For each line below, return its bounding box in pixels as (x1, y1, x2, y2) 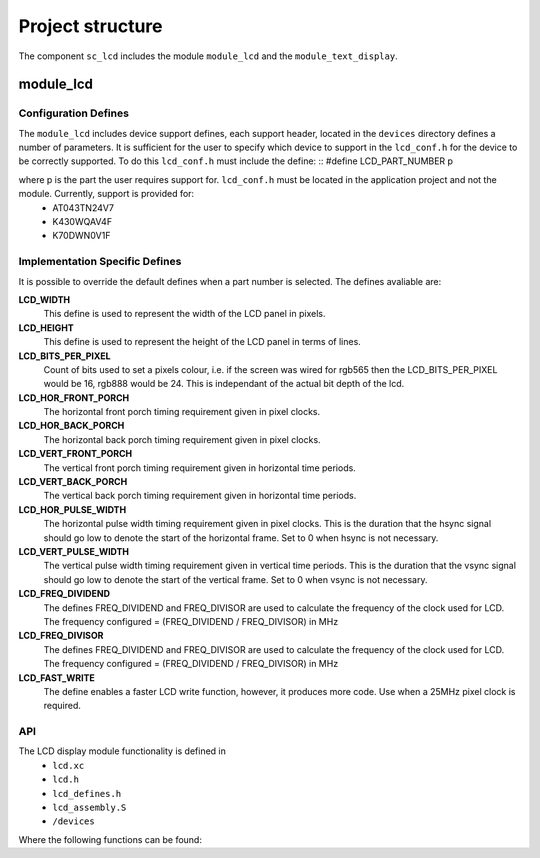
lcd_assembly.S (52, 802, 127, 813)
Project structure (18, 15, 163, 37)
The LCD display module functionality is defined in (18, 745, 227, 757)
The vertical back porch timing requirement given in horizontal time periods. (43, 490, 357, 502)
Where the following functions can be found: (18, 833, 202, 845)
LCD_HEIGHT (18, 321, 74, 334)
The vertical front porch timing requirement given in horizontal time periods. (43, 461, 357, 474)
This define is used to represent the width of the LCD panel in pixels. (43, 308, 326, 320)
